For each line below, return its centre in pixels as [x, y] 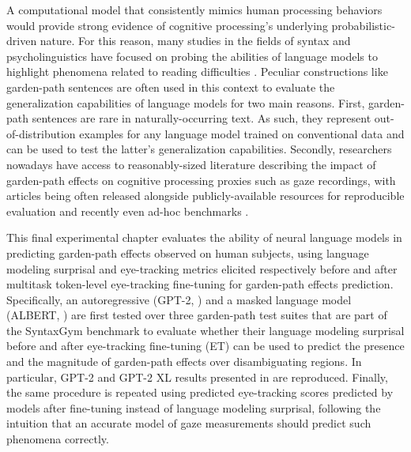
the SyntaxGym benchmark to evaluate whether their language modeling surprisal [205, 330]
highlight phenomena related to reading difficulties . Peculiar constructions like [197, 72]
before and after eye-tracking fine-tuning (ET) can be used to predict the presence [205, 346]
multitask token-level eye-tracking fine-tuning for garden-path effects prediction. [200, 284]
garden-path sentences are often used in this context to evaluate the [171, 87]
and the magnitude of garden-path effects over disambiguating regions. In [184, 362]
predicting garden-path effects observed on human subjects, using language [188, 252]
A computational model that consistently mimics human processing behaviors [194, 9]
